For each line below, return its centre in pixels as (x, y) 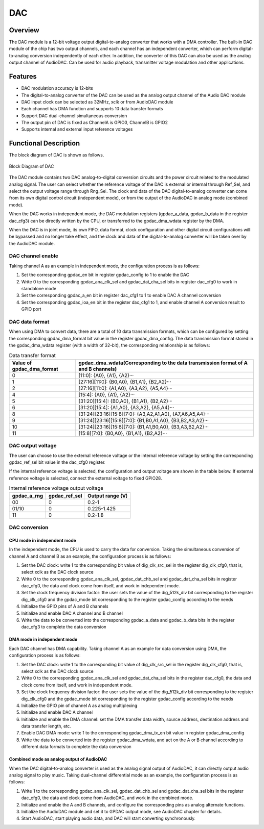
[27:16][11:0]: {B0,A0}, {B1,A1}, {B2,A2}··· (125, 381)
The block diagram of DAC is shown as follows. (56, 155)
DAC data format (29, 322)
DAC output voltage (33, 446)
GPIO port (31, 309)
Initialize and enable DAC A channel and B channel (72, 613)
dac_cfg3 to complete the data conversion (64, 627)
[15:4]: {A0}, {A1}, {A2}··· (107, 395)
